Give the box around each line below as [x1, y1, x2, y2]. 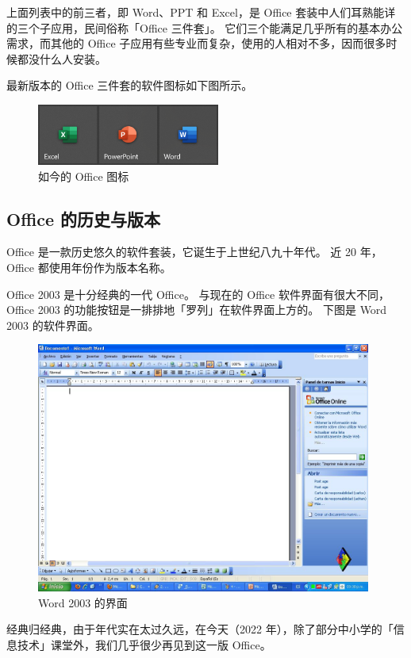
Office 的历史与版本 [6, 206, 161, 231]
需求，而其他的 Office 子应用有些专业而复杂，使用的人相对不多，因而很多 [6, 35, 386, 52]
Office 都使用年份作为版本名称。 [6, 258, 171, 275]
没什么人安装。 [28, 50, 106, 67]
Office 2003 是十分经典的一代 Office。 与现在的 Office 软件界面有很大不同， [6, 285, 390, 302]
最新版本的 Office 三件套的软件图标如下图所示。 [6, 77, 253, 94]
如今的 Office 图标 [38, 167, 129, 184]
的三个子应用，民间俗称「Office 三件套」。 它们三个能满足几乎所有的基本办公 [6, 19, 403, 36]
